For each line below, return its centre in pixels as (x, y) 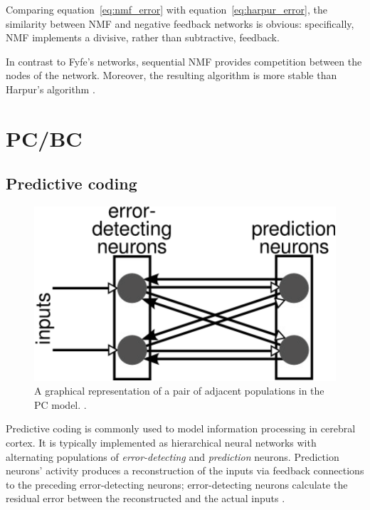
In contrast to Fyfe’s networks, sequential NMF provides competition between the (184, 61)
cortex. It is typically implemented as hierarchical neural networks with (161, 442)
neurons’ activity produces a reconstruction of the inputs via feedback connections (185, 470)
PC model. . (60, 404)
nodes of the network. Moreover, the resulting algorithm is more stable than (171, 75)
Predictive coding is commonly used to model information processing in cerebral (181, 428)
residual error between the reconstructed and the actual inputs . (146, 498)
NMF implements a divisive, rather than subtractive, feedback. (143, 37)
